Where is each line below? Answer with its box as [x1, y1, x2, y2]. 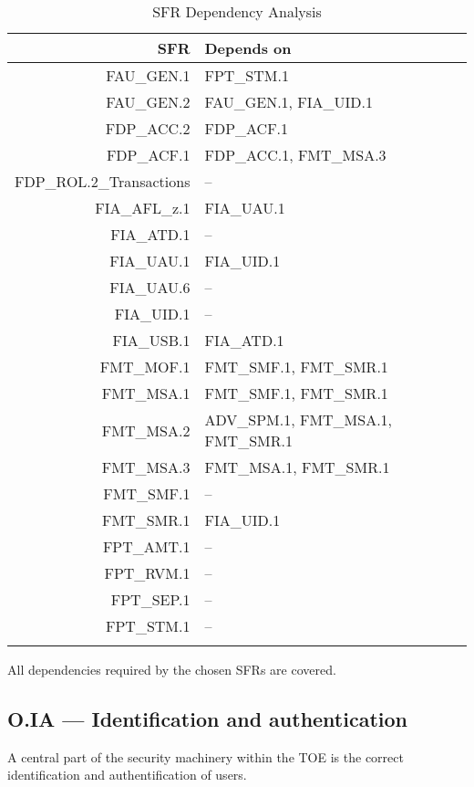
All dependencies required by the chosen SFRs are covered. [7, 660, 336, 678]
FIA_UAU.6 [109, 277, 191, 298]
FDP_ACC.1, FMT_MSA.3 [204, 144, 386, 165]
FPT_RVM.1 [104, 562, 191, 583]
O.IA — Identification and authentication [7, 704, 408, 732]
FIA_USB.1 [112, 330, 191, 351]
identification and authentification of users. [7, 765, 247, 784]
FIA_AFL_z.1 [95, 197, 191, 218]
